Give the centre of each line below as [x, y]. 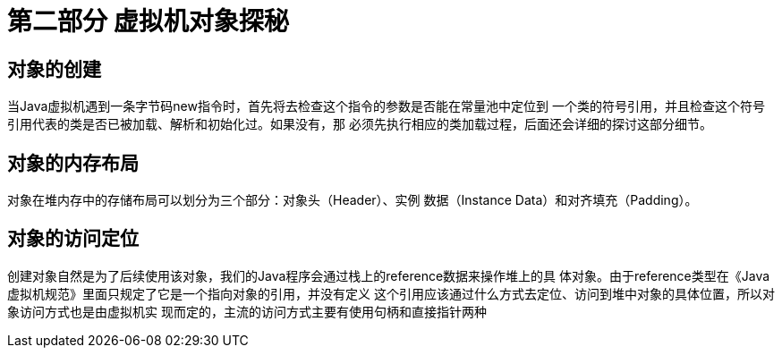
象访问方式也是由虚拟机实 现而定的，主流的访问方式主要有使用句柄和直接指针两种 [247, 311]
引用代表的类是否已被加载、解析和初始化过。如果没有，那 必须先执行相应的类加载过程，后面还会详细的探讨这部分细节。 [360, 124]
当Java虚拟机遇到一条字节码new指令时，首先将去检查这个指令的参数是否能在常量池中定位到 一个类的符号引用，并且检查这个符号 [386, 106]
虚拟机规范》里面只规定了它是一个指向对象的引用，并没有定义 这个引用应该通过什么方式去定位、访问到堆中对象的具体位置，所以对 [391, 293]
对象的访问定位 [73, 239]
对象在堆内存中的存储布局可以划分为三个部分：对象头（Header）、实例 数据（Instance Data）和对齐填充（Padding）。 [353, 200]
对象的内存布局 [73, 163]
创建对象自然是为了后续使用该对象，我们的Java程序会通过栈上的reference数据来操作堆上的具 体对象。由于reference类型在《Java [389, 275]
